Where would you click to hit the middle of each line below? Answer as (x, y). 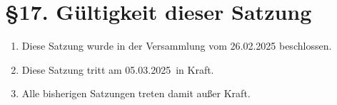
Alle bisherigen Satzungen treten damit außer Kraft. (136, 93)
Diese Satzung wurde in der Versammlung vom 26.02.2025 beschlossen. (177, 46)
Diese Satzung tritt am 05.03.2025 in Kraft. (118, 69)
